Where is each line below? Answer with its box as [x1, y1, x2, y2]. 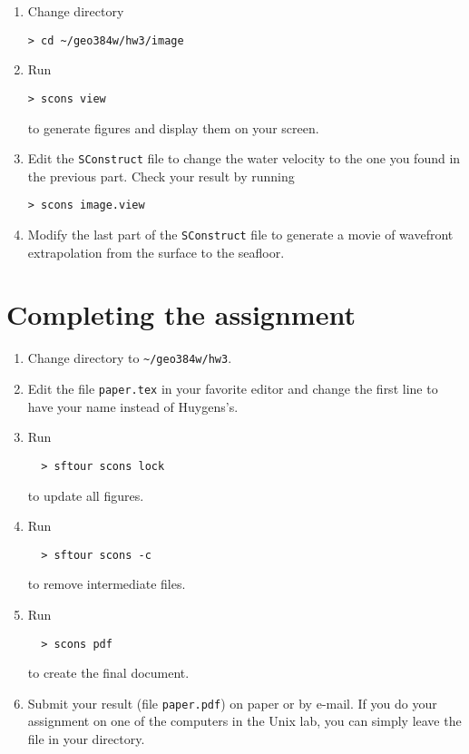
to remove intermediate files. [27, 574, 186, 593]
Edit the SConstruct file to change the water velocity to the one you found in [27, 149, 461, 168]
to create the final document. [27, 663, 190, 682]
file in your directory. [27, 730, 145, 749]
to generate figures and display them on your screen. [27, 118, 319, 137]
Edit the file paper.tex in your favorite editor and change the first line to [27, 379, 438, 398]
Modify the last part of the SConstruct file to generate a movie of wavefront [27, 225, 454, 243]
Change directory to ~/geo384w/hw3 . [27, 348, 232, 367]
